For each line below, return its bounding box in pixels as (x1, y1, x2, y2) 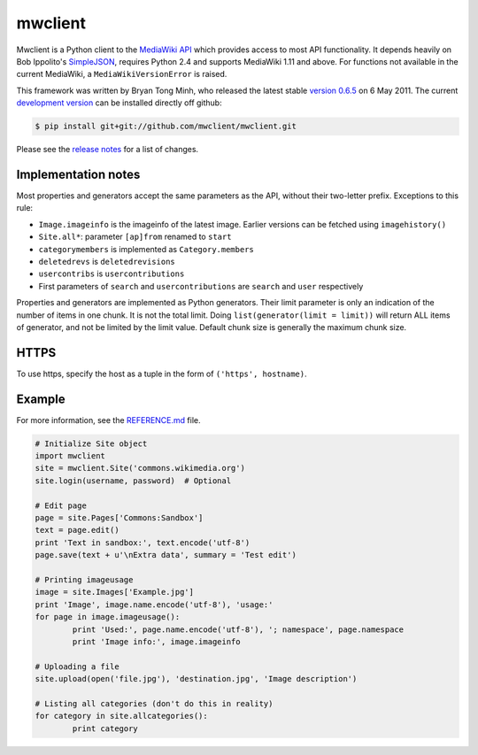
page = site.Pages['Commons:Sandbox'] (35, 513, 204, 523)
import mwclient (35, 451, 106, 461)
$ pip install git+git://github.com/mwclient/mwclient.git (35, 121, 297, 132)
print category (72, 723, 139, 734)
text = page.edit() (35, 525, 119, 535)
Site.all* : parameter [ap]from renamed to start (38, 231, 232, 243)
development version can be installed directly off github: (16, 97, 222, 108)
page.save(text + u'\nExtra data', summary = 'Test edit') (35, 550, 297, 560)
